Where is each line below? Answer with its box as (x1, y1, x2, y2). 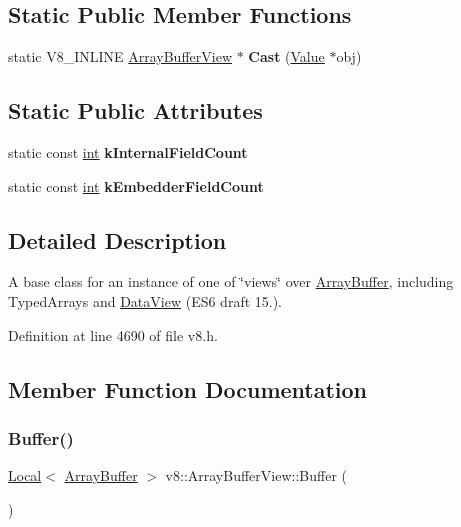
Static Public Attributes (8, 95, 263, 126)
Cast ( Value (248, 46, 325, 67)
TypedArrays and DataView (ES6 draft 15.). (8, 290, 283, 311)
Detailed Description (8, 224, 227, 255)
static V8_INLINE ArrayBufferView (8, 46, 232, 67)
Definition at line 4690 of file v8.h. (8, 324, 218, 345)
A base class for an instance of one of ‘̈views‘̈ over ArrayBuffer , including (8, 271, 454, 292)
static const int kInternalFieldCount (8, 142, 248, 162)
